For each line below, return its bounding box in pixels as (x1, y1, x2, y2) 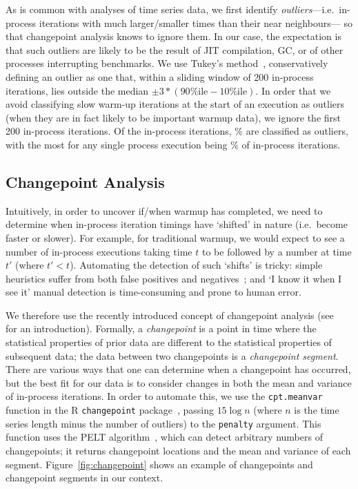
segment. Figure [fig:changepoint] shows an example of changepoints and (6, 457, 313, 471)
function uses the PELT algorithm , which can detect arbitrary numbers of (6, 430, 323, 444)
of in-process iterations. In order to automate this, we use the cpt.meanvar (6, 389, 323, 403)
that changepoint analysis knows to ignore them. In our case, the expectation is (6, 29, 341, 44)
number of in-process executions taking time (6, 244, 192, 258)
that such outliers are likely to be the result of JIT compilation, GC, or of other (6, 42, 344, 57)
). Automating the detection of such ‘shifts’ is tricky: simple (70, 258, 323, 272)
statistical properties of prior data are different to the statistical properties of (6, 335, 332, 349)
